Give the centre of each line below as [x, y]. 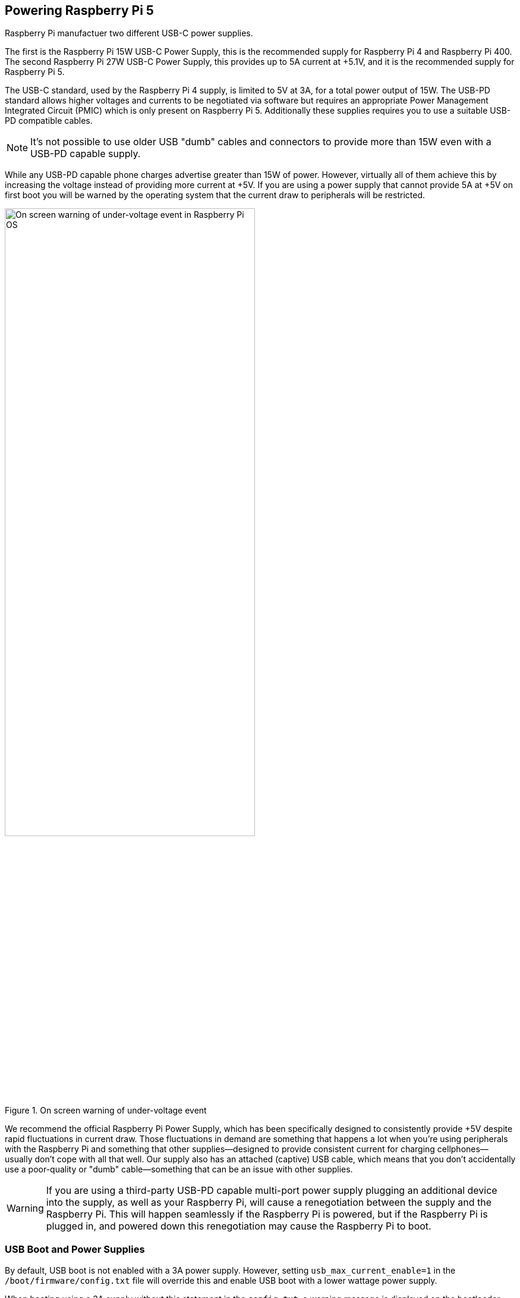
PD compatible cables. [49, 121]
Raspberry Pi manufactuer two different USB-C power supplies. [129, 33]
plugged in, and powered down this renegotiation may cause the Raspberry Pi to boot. [239, 1226]
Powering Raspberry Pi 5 [79, 10]
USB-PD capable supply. [86, 154]
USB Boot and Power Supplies [75, 1249]
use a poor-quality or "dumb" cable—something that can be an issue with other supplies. [179, 1169]
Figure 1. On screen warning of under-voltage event [106, 1110]
